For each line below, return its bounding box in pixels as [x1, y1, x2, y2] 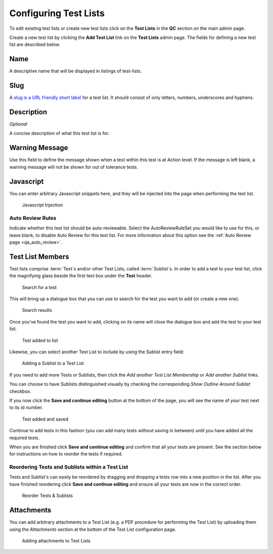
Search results [22, 307, 53, 313]
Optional [9, 121, 27, 127]
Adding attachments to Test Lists [22, 537, 91, 543]
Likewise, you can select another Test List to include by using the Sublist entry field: [9, 349, 185, 355]
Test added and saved [22, 416, 68, 422]
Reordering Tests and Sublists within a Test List [9, 464, 128, 471]
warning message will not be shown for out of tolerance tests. [9, 164, 139, 170]
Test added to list [22, 337, 58, 343]
